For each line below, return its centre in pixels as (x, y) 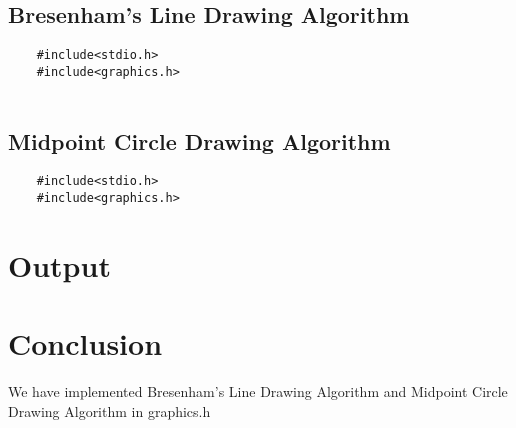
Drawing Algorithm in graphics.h (109, 410)
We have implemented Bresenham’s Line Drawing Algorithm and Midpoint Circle (258, 391)
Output (59, 264)
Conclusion (85, 343)
